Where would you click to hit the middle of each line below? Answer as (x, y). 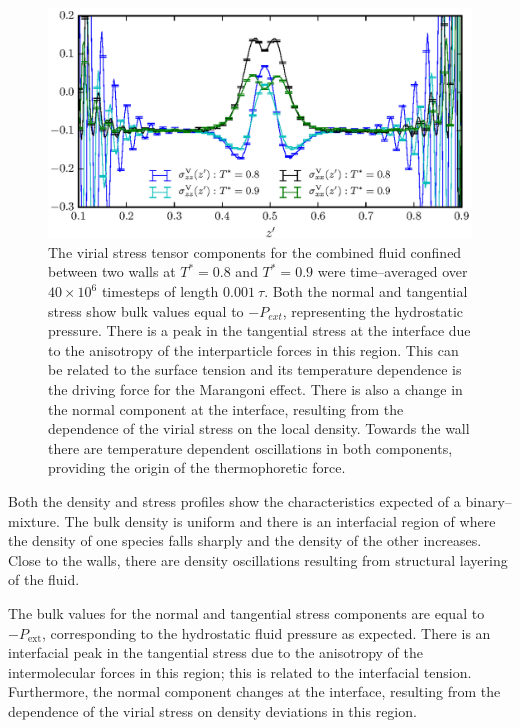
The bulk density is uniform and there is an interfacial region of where (280, 520)
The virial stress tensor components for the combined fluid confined (255, 251)
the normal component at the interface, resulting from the (226, 408)
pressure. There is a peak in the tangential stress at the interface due (259, 330)
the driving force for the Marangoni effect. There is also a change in (255, 388)
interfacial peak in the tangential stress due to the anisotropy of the (215, 652)
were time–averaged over (392, 271)
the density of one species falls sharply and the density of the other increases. (245, 540)
